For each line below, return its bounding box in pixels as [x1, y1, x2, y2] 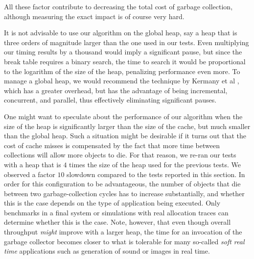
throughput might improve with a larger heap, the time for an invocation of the [4, 227, 242, 237]
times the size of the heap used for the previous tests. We [69, 159, 241, 169]
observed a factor [4, 169, 55, 179]
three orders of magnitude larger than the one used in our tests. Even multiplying [4, 37, 249, 47]
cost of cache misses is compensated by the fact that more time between [4, 140, 220, 150]
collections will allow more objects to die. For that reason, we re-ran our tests [4, 150, 236, 160]
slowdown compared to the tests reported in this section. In [67, 169, 245, 179]
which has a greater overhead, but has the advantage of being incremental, [4, 85, 228, 95]
